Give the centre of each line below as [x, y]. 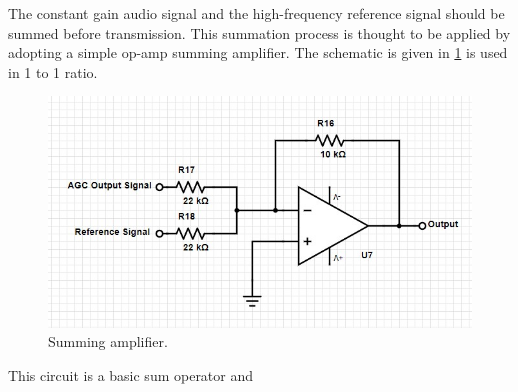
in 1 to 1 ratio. [53, 71]
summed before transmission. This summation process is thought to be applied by [259, 32]
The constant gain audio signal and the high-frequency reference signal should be [256, 13]
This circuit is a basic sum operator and [131, 374]
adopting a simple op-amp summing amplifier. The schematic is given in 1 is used [258, 52]
